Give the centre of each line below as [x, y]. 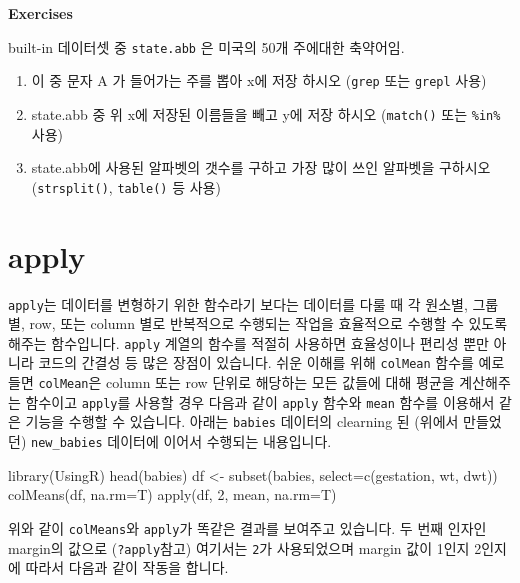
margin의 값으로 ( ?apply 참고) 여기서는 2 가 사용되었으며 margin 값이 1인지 [239, 547]
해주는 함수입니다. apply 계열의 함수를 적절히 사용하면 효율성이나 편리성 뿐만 [248, 342]
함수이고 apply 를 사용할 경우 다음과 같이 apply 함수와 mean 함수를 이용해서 [260, 401]
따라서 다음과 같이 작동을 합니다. [127, 567]
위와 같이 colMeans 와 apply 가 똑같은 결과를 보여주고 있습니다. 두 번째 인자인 [247, 527]
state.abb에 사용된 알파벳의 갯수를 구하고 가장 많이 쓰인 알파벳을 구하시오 [261, 167]
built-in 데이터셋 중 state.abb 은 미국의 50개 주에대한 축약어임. [206, 46]
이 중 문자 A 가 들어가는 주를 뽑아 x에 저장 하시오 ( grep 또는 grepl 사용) [259, 80]
